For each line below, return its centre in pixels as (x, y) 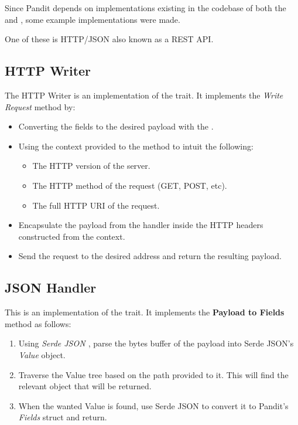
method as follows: (38, 323)
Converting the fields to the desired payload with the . (116, 126)
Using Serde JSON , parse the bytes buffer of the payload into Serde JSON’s (156, 343)
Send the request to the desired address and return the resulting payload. (150, 256)
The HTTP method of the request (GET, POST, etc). (130, 185)
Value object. (42, 354)
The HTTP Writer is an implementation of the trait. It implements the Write (144, 95)
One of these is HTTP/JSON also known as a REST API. (109, 39)
